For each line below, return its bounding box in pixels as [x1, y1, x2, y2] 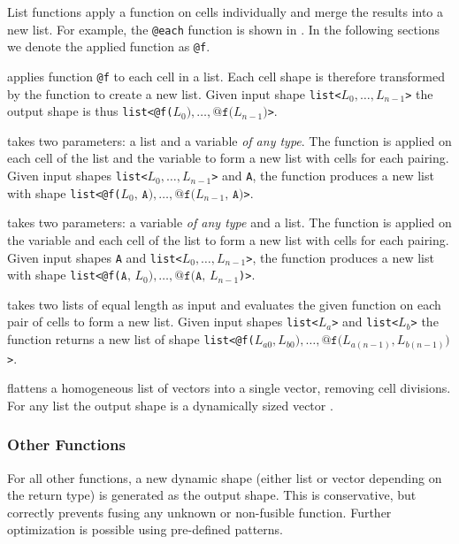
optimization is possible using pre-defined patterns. [7, 520, 283, 539]
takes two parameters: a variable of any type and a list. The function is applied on [7, 213, 452, 232]
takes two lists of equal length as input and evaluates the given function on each [7, 295, 441, 313]
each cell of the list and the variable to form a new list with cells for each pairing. [7, 149, 449, 167]
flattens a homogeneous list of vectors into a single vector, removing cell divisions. [7, 379, 451, 397]
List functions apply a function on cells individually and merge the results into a [7, 3, 444, 20]
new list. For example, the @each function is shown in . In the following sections [7, 19, 440, 38]
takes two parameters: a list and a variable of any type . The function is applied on [7, 131, 452, 149]
